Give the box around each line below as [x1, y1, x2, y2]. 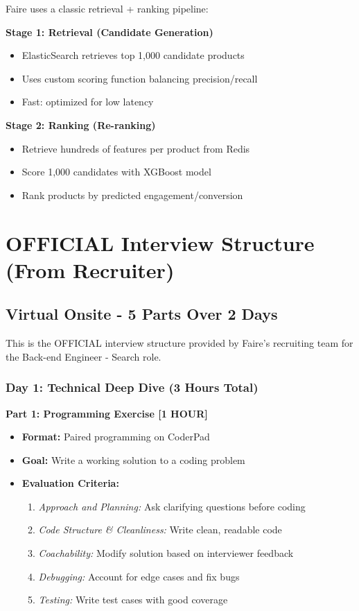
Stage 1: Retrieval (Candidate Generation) [6, 24, 213, 39]
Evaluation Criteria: [21, 476, 119, 490]
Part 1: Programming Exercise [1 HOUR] [6, 406, 208, 420]
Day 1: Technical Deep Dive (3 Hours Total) [6, 379, 259, 396]
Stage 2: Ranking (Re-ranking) [6, 117, 156, 132]
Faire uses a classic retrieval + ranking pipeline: [6, 1, 209, 15]
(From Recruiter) [6, 255, 175, 284]
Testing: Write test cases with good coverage [38, 592, 228, 607]
